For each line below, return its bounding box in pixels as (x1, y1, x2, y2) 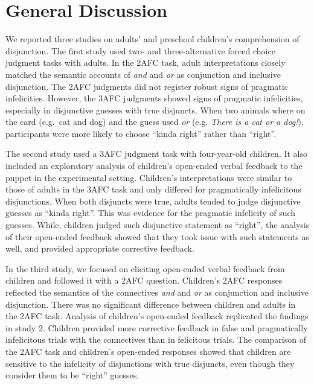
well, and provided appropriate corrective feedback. (5, 242, 194, 255)
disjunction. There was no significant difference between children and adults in (5, 297, 296, 310)
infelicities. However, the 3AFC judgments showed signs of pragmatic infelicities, (5, 92, 303, 104)
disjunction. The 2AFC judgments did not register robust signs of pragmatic (5, 80, 288, 92)
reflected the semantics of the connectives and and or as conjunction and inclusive (5, 286, 309, 298)
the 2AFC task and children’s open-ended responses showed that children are (5, 345, 291, 357)
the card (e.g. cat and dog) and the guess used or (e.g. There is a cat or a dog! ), (5, 115, 304, 128)
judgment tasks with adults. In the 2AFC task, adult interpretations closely (5, 56, 286, 69)
